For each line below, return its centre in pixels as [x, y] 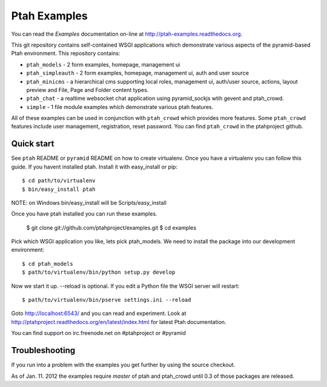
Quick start [33, 144]
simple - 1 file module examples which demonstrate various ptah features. [120, 107]
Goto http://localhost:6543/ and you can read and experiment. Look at [99, 313]
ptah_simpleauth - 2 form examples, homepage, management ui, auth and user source [138, 73]
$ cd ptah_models [48, 264]
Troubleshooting [43, 350]
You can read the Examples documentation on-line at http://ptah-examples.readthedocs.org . [127, 34]
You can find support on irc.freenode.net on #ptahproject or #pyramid [98, 333]
